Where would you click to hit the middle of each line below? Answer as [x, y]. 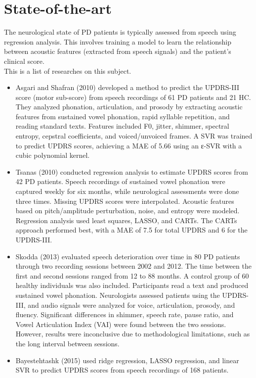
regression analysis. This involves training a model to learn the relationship [118, 41]
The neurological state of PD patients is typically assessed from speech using [120, 32]
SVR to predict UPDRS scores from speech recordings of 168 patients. [122, 370]
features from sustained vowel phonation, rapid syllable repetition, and [123, 116]
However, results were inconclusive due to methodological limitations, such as [133, 334]
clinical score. [24, 61]
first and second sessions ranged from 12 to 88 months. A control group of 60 [132, 275]
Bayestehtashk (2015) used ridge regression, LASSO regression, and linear [127, 360]
